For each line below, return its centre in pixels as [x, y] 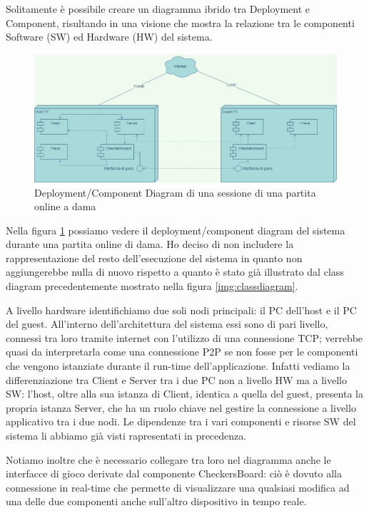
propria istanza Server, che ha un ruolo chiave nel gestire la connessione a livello [181, 407]
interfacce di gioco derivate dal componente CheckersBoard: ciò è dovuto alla [174, 473]
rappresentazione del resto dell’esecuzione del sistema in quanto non [154, 258]
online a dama [65, 206]
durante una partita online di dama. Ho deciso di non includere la [150, 244]
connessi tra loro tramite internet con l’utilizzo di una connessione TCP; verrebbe [184, 337]
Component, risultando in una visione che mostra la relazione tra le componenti [180, 22]
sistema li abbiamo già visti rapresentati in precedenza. [126, 436]
